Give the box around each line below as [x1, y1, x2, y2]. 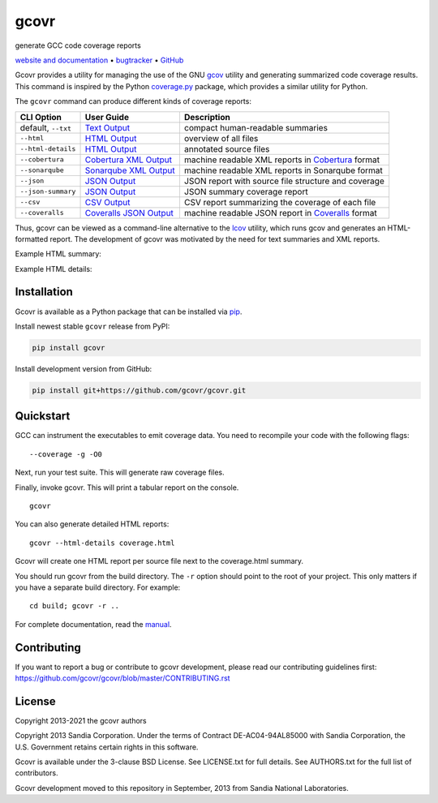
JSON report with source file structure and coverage [183, 175, 384, 187]
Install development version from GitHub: [15, 363, 152, 373]
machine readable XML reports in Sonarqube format [183, 165, 383, 176]
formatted [15, 234, 49, 243]
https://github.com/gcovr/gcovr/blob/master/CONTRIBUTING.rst [15, 673, 230, 683]
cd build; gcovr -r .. [29, 601, 120, 611]
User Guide [84, 111, 130, 122]
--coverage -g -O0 [29, 449, 103, 458]
